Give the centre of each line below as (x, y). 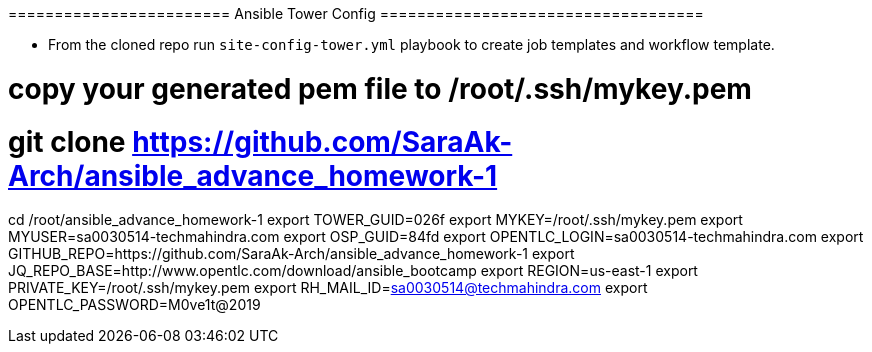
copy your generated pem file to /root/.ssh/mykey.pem (380, 88)
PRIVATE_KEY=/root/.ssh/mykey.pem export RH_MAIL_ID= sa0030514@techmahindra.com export (328, 288)
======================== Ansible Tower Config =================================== (356, 13)
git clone (67, 141)
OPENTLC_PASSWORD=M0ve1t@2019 (134, 305)
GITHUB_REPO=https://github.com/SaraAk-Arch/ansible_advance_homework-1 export (291, 254)
